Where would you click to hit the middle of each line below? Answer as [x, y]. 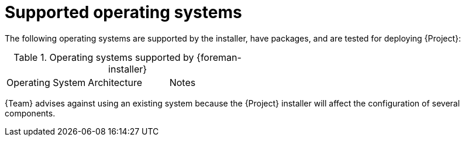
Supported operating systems [123, 12]
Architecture [115, 82]
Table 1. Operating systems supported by [104, 57]
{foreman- [219, 57]
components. [30, 113]
